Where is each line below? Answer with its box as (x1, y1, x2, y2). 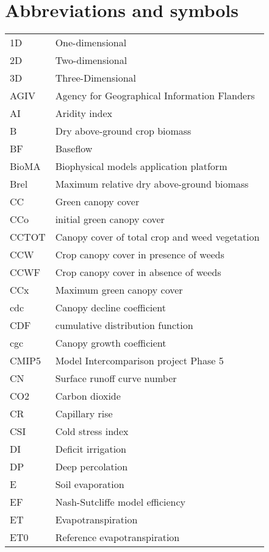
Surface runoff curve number (55, 371, 177, 386)
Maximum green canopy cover (55, 283, 183, 297)
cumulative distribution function (55, 318, 193, 333)
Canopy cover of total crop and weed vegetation (55, 230, 260, 244)
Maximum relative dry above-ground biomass (55, 177, 249, 191)
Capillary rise (55, 406, 113, 421)
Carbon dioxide (55, 389, 121, 403)
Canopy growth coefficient (55, 336, 167, 350)
